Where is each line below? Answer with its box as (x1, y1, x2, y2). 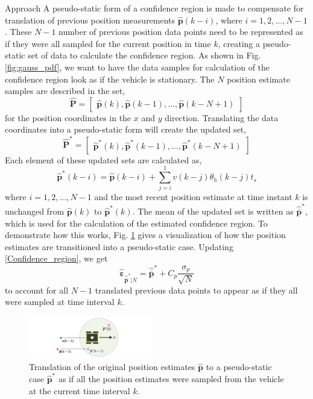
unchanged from (5, 204, 65, 217)
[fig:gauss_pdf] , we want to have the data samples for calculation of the (5, 60, 270, 73)
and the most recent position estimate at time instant (94, 190, 292, 203)
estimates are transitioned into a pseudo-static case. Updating (5, 240, 233, 253)
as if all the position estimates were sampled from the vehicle (58, 372, 284, 385)
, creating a (218, 37, 260, 49)
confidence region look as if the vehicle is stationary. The (5, 72, 215, 85)
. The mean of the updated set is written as (132, 204, 294, 217)
